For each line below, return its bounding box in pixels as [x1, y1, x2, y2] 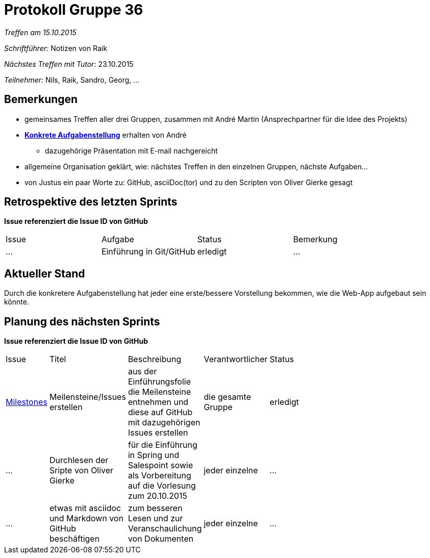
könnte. [4, 297, 29, 307]
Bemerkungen [4, 93, 78, 106]
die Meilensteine [128, 387, 191, 397]
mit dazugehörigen [128, 417, 200, 428]
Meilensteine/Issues [49, 392, 126, 402]
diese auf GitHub [128, 407, 193, 418]
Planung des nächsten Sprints [4, 315, 160, 328]
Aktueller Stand [4, 267, 85, 280]
